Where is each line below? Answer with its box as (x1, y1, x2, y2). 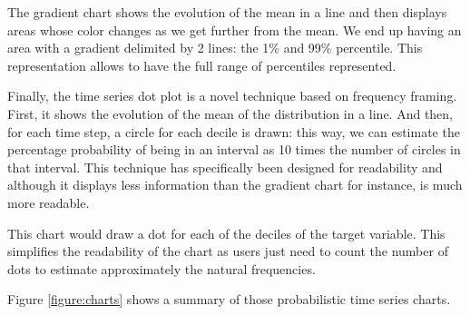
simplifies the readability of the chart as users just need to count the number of (7, 241, 448, 261)
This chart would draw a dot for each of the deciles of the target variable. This (7, 223, 446, 242)
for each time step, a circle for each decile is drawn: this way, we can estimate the (7, 122, 460, 141)
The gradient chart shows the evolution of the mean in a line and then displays (7, 3, 447, 21)
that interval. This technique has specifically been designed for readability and (7, 157, 443, 176)
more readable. (7, 192, 90, 212)
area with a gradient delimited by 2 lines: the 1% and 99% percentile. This (7, 38, 423, 57)
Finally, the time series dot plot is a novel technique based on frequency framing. (7, 86, 457, 105)
